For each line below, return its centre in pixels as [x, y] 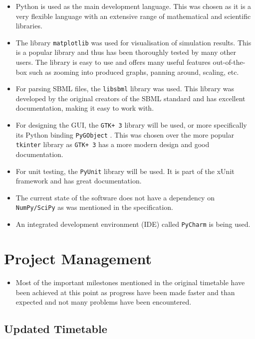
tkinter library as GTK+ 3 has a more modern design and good [113, 144]
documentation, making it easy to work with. [85, 108]
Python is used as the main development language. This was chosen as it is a [133, 6]
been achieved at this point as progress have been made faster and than [125, 292]
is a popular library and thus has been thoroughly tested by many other [126, 52]
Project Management [78, 258]
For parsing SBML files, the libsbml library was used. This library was [125, 88]
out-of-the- [229, 62]
